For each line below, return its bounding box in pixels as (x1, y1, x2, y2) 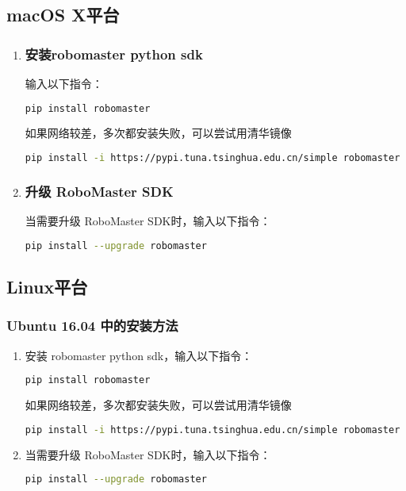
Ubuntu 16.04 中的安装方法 (6, 316, 178, 336)
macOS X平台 (6, 2, 120, 27)
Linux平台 (6, 274, 88, 299)
